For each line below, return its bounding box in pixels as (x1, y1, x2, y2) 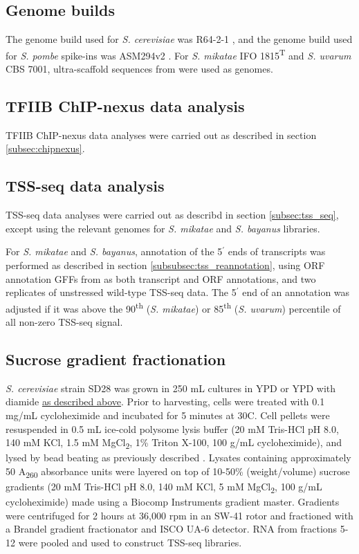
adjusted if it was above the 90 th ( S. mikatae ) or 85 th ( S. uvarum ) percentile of (6, 299, 341, 315)
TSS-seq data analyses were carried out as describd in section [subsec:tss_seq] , (6, 207, 339, 222)
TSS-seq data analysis (6, 175, 165, 196)
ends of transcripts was (228, 244, 326, 259)
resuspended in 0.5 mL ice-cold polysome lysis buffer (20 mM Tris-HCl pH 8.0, (6, 421, 339, 436)
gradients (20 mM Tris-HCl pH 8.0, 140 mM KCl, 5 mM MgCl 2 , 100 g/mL (6, 479, 322, 495)
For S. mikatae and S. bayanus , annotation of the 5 (6, 244, 223, 259)
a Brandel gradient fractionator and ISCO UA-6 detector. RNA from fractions (6, 521, 338, 536)
